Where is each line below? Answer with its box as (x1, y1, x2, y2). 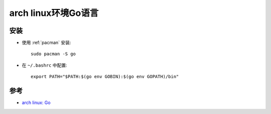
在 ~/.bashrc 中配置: (22, 62, 67, 68)
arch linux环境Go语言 (9, 7, 99, 18)
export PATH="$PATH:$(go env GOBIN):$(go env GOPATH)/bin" (31, 74, 179, 80)
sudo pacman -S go (31, 51, 76, 57)
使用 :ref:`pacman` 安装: (22, 40, 71, 46)
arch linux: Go (22, 100, 51, 106)
